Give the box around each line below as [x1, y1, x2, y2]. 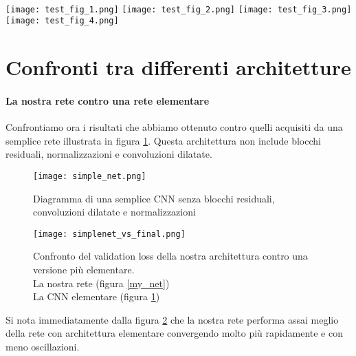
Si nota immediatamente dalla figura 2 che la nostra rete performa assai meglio [5, 312, 339, 326]
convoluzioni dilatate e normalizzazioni [33, 205, 196, 219]
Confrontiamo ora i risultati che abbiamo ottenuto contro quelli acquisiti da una [5, 120, 343, 134]
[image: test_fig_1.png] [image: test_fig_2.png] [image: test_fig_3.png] [5, 4, 352, 14]
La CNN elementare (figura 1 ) [33, 289, 160, 304]
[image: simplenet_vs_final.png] [33, 229, 186, 239]
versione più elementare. [33, 262, 135, 276]
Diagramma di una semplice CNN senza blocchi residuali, [33, 191, 275, 205]
